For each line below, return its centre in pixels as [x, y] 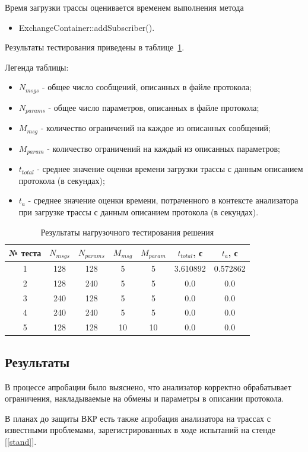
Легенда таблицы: [37, 67]
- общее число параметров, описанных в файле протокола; [154, 107]
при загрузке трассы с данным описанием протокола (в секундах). [139, 211]
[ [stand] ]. [21, 441]
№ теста [25, 252]
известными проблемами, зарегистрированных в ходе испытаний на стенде [140, 430]
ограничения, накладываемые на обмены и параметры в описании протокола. [145, 398]
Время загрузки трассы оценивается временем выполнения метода [124, 7]
